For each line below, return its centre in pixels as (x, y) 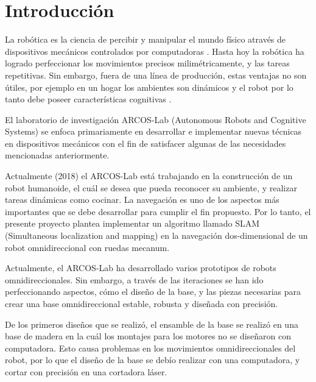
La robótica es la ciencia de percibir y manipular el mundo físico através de (146, 39)
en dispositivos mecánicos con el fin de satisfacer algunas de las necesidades (146, 143)
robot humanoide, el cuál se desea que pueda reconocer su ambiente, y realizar (151, 187)
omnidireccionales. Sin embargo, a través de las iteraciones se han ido (134, 279)
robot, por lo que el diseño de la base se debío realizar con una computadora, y (153, 360)
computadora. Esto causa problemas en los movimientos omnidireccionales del (150, 348)
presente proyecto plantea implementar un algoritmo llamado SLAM (132, 223)
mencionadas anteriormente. (57, 155)
